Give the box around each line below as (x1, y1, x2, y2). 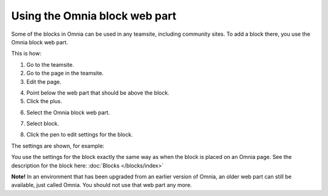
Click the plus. (26, 98, 63, 105)
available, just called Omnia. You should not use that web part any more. (11, 181, 193, 189)
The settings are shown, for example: (11, 142, 104, 149)
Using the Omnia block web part (11, 9, 177, 22)
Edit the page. (26, 78, 62, 85)
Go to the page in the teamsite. (26, 70, 104, 77)
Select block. (26, 120, 60, 127)
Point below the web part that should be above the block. (26, 89, 169, 96)
